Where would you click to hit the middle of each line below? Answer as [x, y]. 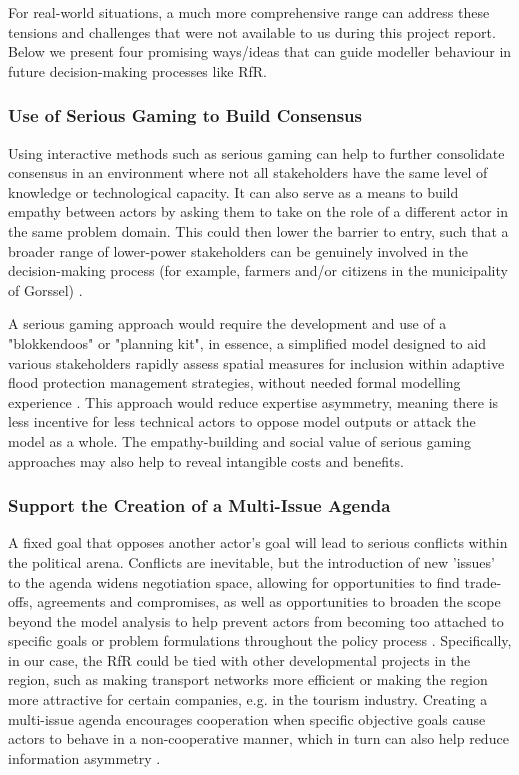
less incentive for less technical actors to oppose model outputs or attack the [242, 421]
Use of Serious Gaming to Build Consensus [185, 115]
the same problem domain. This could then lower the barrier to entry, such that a [258, 230]
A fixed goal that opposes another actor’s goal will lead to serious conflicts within [258, 542]
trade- [483, 581]
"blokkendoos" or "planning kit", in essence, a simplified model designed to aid [247, 342]
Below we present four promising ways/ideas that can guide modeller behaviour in [260, 51]
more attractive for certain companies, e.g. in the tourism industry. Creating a [248, 699]
